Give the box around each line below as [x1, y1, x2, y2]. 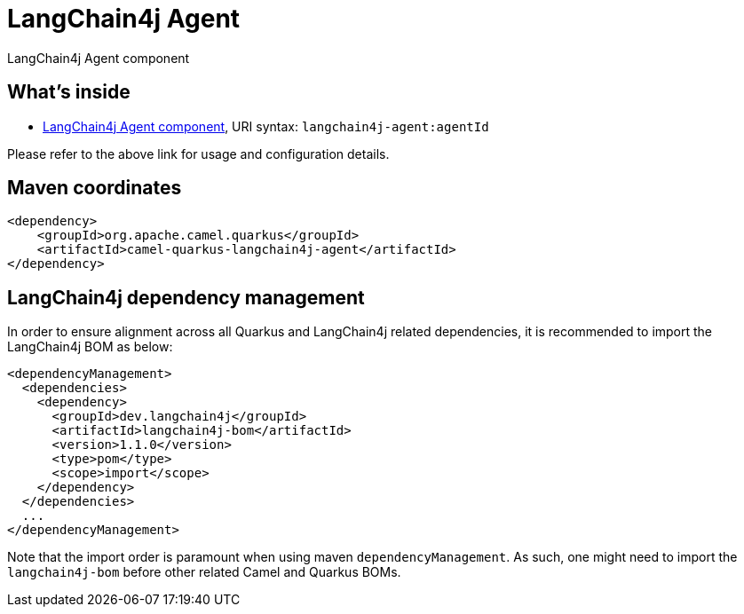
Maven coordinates [7, 177, 182, 200]
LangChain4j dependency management [7, 286, 365, 309]
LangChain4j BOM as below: [7, 339, 173, 355]
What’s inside [7, 81, 131, 104]
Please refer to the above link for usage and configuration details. [7, 146, 390, 161]
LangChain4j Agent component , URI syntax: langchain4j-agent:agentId [43, 118, 489, 134]
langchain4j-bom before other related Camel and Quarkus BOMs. [7, 564, 401, 580]
